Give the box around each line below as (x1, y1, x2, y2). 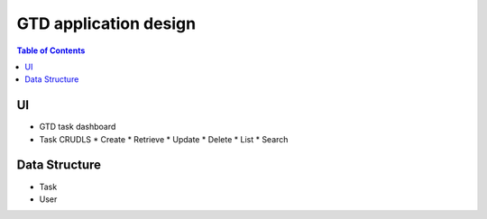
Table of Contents (16, 45, 86, 56)
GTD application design (16, 14, 197, 33)
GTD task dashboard (39, 122, 116, 132)
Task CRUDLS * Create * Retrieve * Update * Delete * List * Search (39, 133, 289, 144)
